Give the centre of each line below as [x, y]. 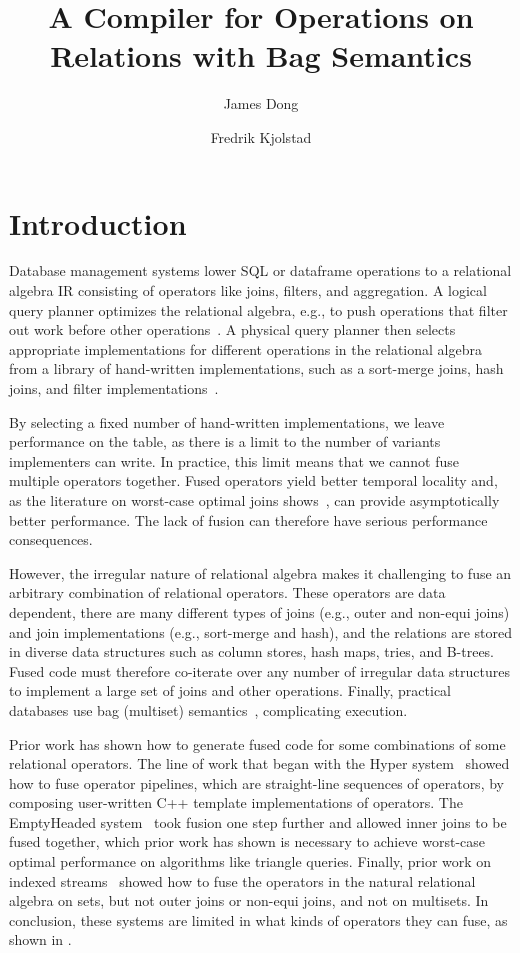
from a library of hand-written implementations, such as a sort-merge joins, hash [256, 368]
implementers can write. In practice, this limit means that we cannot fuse [234, 460]
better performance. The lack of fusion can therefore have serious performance [248, 519]
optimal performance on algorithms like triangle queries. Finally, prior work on [250, 861]
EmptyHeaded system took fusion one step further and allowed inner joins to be [258, 821]
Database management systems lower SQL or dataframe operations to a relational [260, 270]
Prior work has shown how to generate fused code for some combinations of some [257, 743]
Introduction [98, 222]
